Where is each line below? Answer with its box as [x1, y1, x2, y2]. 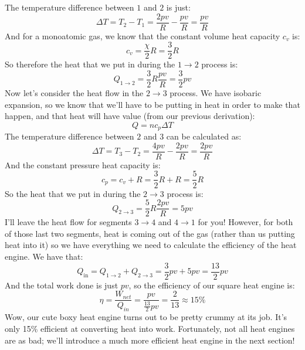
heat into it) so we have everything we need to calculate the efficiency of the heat [5, 239, 297, 251]
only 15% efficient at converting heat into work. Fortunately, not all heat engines [5, 322, 295, 335]
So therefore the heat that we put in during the [5, 58, 175, 70]
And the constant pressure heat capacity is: [5, 158, 161, 171]
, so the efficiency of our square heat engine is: [128, 278, 295, 291]
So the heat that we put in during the [5, 187, 141, 199]
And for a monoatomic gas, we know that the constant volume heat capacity [5, 29, 280, 42]
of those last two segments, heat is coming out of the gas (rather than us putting [5, 227, 295, 239]
